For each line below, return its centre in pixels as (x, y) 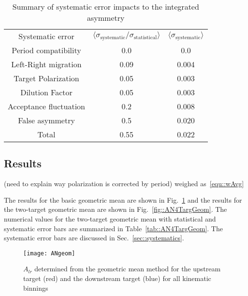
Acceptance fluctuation (47, 106)
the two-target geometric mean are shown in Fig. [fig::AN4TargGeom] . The (116, 209)
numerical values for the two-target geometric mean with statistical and (110, 218)
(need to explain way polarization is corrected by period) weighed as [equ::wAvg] (124, 184)
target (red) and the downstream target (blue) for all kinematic (117, 278)
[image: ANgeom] (49, 253)
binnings (36, 288)
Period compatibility (46, 50)
